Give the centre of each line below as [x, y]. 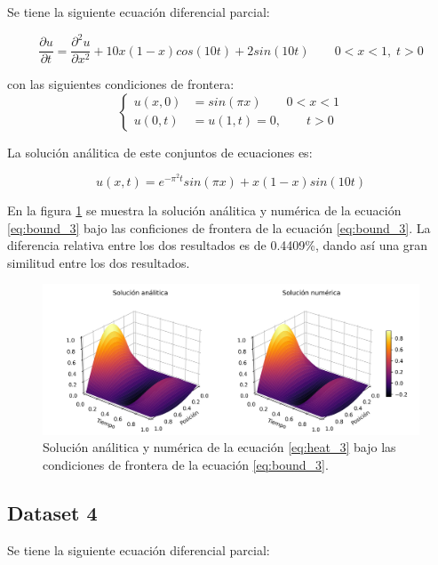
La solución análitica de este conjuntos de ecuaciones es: [160, 152]
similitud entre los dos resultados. [99, 262]
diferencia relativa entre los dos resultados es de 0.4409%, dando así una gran [218, 245]
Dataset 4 [52, 512]
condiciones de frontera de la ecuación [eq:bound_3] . [186, 464]
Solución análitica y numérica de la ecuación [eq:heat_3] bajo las [219, 447]
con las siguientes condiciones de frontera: [121, 84]
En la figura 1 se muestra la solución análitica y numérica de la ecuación [204, 210]
